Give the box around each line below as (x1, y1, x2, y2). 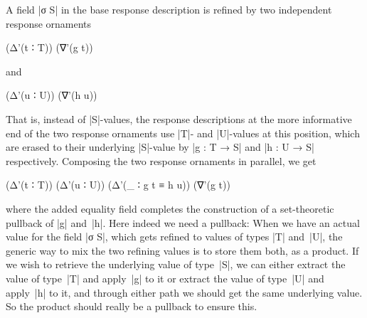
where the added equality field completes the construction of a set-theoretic (6, 201, 334, 216)
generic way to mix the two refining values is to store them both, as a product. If (6, 243, 359, 258)
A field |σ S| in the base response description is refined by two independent (6, 2, 332, 16)
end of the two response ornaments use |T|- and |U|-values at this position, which (6, 125, 360, 140)
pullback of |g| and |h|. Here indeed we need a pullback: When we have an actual (6, 215, 360, 230)
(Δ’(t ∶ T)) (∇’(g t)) (6, 40, 93, 55)
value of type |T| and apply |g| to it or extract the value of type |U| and (6, 270, 324, 285)
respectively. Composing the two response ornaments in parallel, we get (6, 153, 317, 168)
